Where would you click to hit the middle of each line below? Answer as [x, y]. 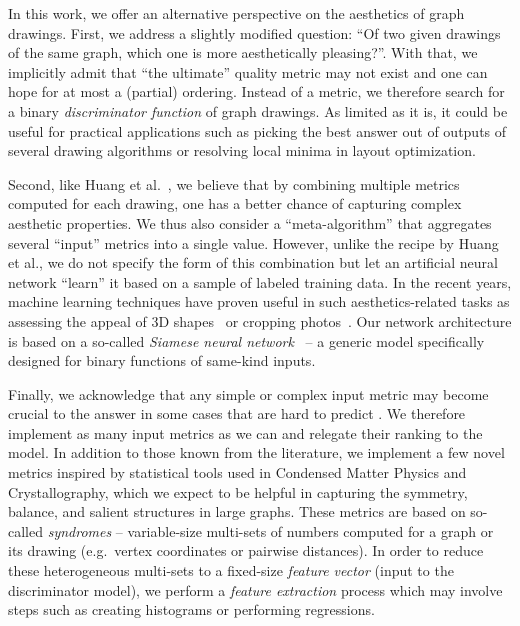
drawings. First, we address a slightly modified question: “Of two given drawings [254, 32]
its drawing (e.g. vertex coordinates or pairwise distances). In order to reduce [246, 550]
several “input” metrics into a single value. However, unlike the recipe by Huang [253, 242]
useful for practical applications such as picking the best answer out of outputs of [257, 130]
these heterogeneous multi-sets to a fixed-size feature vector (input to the [231, 570]
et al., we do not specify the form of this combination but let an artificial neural [253, 262]
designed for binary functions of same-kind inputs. [162, 360]
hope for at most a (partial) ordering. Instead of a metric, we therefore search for [256, 91]
